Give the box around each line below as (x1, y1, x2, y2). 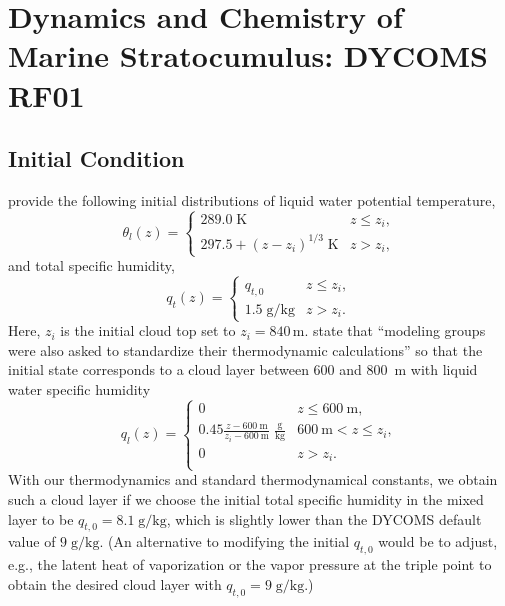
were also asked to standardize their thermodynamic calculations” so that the (8, 339, 483, 360)
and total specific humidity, (8, 255, 175, 276)
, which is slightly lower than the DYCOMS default (166, 508, 482, 529)
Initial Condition (8, 143, 185, 174)
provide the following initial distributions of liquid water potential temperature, (8, 189, 496, 210)
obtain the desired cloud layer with (8, 573, 222, 594)
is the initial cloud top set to (60, 320, 236, 341)
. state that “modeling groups (304, 320, 486, 341)
